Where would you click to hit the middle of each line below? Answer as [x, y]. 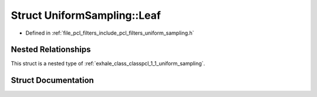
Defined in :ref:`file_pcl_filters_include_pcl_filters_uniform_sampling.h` [110, 33]
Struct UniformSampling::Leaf [86, 15]
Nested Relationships [51, 50]
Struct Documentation [52, 80]
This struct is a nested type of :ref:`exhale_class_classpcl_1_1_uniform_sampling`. [108, 63]
